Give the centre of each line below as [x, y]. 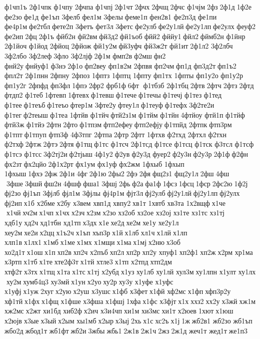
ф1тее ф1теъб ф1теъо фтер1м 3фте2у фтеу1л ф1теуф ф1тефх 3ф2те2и [109, 104]
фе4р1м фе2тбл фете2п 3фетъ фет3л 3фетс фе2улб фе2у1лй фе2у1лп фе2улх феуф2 [130, 26]
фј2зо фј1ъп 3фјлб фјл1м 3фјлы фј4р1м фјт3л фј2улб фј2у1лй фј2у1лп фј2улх [122, 193]
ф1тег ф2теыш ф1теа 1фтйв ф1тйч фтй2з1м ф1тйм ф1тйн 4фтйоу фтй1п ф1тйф [125, 114]
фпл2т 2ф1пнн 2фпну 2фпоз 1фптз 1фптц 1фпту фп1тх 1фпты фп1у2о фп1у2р [124, 75]
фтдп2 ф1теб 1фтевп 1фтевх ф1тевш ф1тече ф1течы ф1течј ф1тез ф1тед [113, 95]
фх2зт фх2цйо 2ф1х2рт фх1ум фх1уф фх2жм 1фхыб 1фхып [94, 163]
